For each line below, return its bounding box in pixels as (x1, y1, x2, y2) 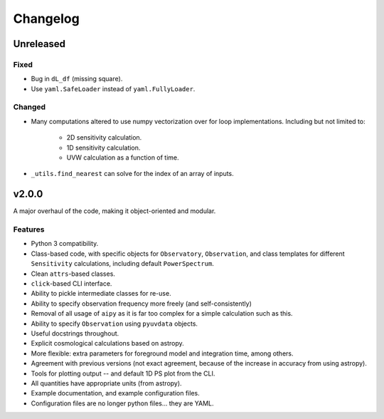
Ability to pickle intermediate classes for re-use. (31, 289, 171, 298)
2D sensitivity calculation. (66, 133, 142, 142)
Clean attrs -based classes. (31, 269, 115, 278)
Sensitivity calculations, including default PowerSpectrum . (31, 259, 215, 268)
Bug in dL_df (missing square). (31, 75, 123, 83)
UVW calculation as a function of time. (66, 153, 179, 162)
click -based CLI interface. (31, 279, 112, 288)
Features (13, 224, 45, 234)
